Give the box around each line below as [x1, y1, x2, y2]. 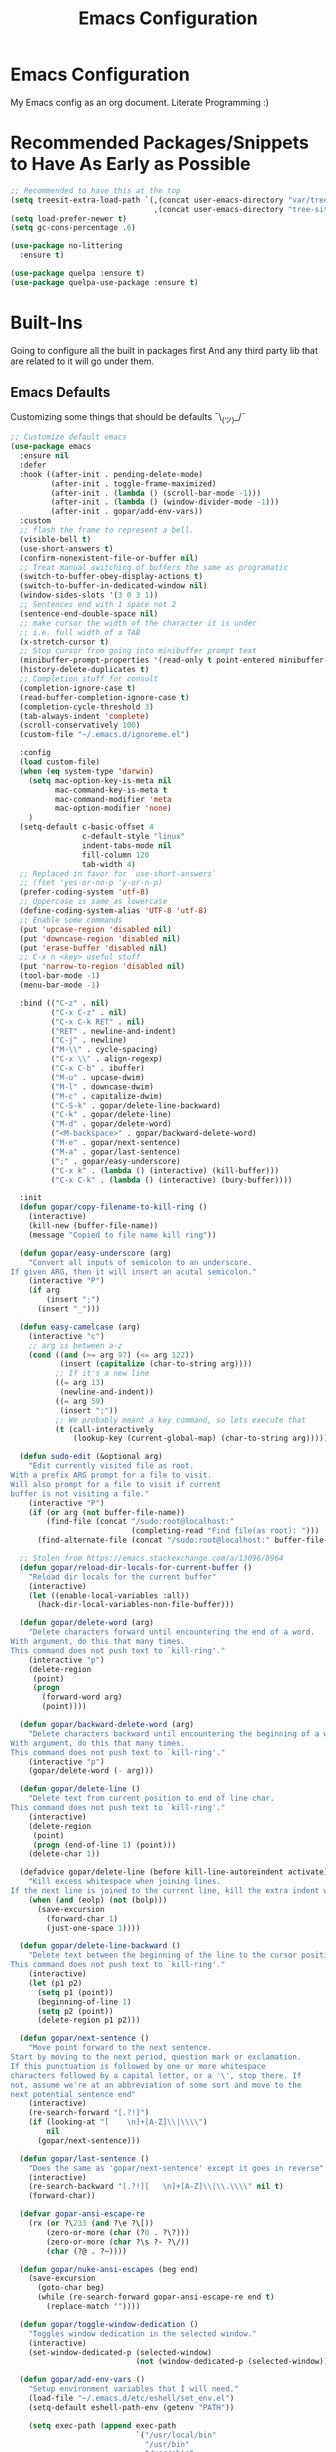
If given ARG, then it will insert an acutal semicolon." [10, 1267, 257, 1277]
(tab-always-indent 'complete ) [19, 711, 150, 721]
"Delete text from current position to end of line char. [28, 1793, 275, 1804]
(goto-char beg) [36, 2283, 105, 2293]
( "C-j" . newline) [50, 1035, 128, 1046]
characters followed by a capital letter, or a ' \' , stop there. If [10, 2070, 302, 2081]
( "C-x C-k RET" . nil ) [50, 1017, 145, 1027]
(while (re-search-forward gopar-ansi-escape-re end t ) [36, 2292, 275, 2302]
